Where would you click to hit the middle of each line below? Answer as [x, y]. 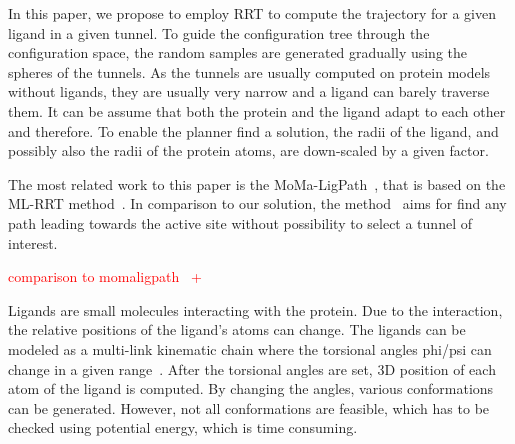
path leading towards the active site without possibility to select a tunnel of [240, 222]
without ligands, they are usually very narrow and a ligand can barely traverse [249, 91]
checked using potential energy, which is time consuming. [183, 427]
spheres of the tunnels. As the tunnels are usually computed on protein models [249, 71]
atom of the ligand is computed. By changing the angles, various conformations [251, 388]
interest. [33, 242]
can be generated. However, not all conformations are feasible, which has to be [249, 407]
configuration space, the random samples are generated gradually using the [238, 52]
